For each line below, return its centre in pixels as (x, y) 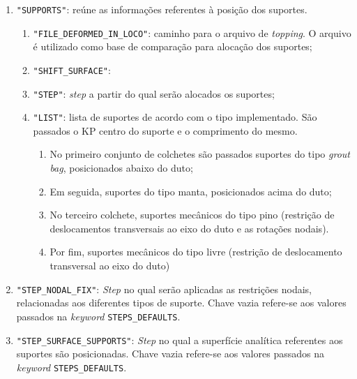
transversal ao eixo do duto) (110, 266)
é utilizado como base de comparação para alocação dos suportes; (173, 46)
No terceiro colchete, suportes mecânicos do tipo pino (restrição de (192, 215)
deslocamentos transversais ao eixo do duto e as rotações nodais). (189, 228)
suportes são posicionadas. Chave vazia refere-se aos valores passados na (170, 354)
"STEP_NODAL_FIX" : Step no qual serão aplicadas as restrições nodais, (164, 289)
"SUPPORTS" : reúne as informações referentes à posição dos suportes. (162, 9)
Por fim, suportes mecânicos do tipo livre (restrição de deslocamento (196, 252)
